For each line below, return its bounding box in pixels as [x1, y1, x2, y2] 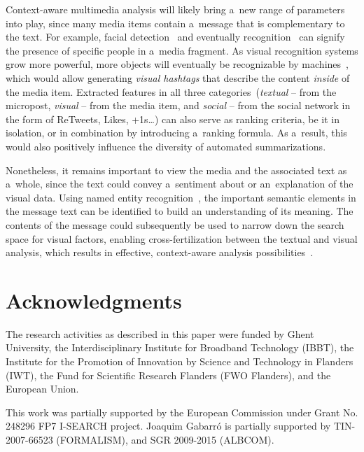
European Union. [6, 381, 79, 396]
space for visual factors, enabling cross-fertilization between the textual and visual [6, 231, 358, 246]
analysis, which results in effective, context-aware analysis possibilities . [6, 245, 314, 260]
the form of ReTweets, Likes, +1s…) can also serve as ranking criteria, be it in [6, 111, 340, 126]
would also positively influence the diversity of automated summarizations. [6, 139, 326, 153]
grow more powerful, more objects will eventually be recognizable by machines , [6, 57, 349, 71]
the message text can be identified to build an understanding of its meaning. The [6, 204, 353, 218]
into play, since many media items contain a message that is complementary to [6, 15, 345, 30]
